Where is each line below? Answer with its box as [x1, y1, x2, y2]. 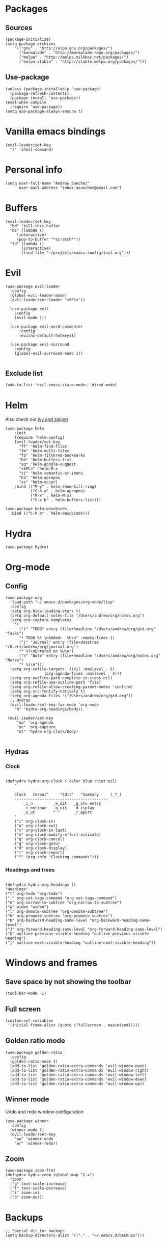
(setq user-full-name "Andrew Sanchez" [5, 180, 90, 186]
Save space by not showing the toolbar [5, 977, 131, 986]
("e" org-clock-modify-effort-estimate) [14, 832, 101, 837]
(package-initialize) [5, 37, 51, 42]
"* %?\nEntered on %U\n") [18, 649, 74, 654]
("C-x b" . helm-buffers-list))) [30, 497, 101, 503]
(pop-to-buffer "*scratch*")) [16, 236, 81, 242]
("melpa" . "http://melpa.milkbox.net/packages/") [18, 55, 129, 60]
